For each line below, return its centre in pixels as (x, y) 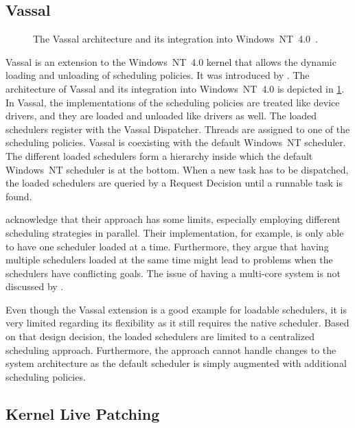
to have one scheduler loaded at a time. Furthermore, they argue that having (167, 246)
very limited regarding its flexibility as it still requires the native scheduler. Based (177, 323)
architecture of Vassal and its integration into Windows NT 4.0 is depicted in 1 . (175, 88)
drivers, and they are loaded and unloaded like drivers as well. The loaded (161, 116)
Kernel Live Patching (83, 413)
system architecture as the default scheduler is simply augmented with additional (176, 363)
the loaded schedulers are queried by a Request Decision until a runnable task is (174, 183)
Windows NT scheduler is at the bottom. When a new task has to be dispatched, (177, 169)
